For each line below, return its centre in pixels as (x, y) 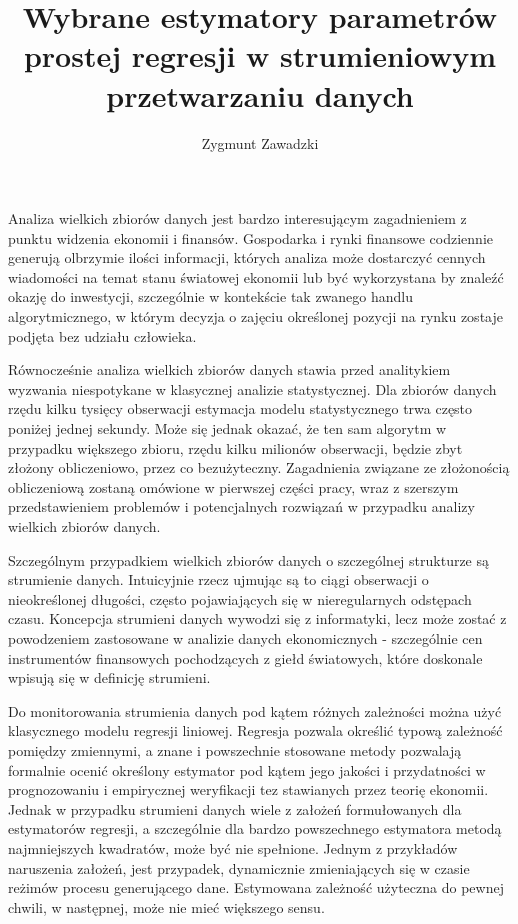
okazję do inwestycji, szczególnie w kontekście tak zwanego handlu (211, 296)
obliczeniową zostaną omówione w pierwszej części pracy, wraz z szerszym (233, 486)
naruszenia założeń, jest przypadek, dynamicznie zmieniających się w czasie (239, 867)
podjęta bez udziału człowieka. (102, 335)
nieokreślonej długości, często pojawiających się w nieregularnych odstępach (240, 598)
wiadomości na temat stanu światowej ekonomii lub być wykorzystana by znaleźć (256, 276)
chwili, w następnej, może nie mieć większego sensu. (166, 906)
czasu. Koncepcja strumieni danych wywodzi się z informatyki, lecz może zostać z (257, 618)
